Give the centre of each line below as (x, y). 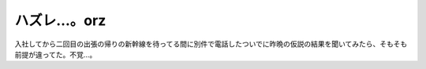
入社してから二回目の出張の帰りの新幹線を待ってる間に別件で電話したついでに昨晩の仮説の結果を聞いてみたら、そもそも (211, 44)
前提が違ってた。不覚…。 (56, 54)
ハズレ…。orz (60, 20)
